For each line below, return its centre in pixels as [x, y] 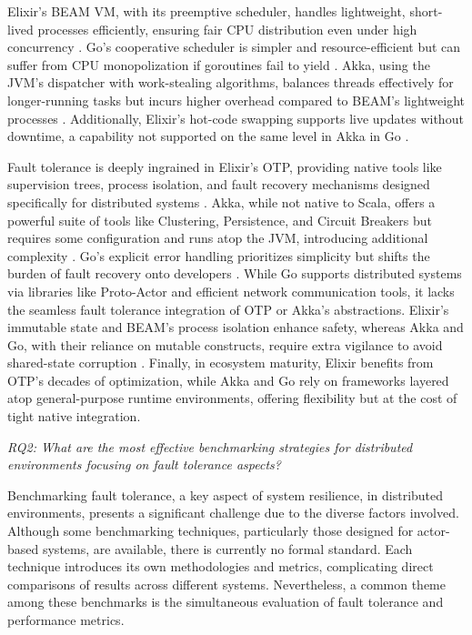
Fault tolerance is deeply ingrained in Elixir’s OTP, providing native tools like [225, 166]
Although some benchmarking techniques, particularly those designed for [211, 531]
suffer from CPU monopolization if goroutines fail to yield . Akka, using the [219, 64]
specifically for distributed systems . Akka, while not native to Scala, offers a [221, 202]
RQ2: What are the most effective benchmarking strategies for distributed [210, 446]
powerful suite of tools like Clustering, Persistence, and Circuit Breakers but [220, 220]
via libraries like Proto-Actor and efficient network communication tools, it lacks [231, 291]
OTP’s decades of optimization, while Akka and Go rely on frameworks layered [228, 380]
